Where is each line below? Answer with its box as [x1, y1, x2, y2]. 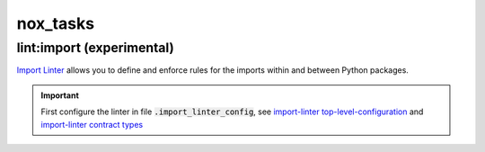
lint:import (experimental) [16, 40, 175, 56]
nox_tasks [16, 13, 94, 33]
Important [40, 90, 80, 101]
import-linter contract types [40, 119, 144, 130]
